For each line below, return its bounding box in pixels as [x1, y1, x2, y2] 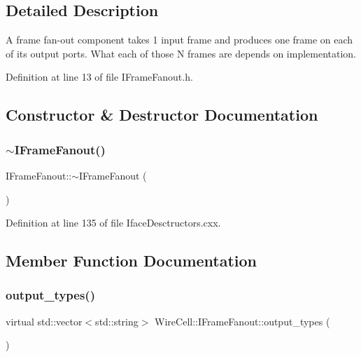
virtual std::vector [6, 314, 83, 328]
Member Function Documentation [6, 250, 257, 271]
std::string [95, 314, 139, 328]
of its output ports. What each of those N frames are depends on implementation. [6, 46, 357, 60]
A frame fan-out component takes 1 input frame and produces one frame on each [6, 32, 353, 47]
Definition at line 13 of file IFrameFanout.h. [6, 69, 193, 84]
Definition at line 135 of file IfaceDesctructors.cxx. [6, 215, 221, 230]
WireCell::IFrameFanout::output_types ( [155, 314, 330, 328]
